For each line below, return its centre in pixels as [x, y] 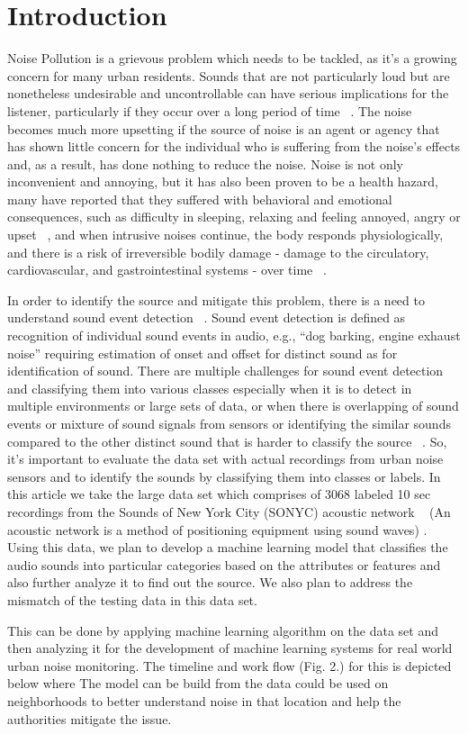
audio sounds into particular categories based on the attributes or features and [224, 564]
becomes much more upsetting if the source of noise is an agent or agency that [224, 128]
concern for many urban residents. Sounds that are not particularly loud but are [229, 75]
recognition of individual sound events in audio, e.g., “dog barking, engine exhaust [234, 335]
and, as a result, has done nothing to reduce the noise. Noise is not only [205, 163]
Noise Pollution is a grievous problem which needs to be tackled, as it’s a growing [232, 58]
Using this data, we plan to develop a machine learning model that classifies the [228, 547]
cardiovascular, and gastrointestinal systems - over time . [167, 270]
